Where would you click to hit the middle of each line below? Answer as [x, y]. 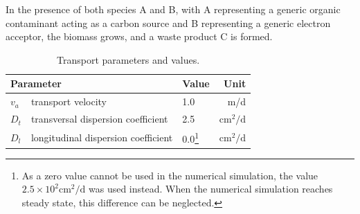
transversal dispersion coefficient [99, 119]
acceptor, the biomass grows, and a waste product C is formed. [139, 36]
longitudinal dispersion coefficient [102, 137]
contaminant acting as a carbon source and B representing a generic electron [168, 23]
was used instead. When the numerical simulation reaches [210, 189]
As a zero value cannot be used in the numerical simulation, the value [170, 175]
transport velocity [69, 101]
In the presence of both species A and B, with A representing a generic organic [173, 9]
